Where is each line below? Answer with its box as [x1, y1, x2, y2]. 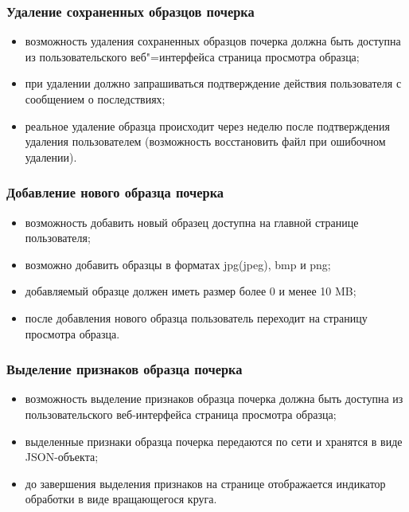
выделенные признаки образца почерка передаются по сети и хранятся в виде [25, 432, 403, 449]
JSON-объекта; [25, 448, 99, 465]
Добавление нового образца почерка [6, 182, 224, 202]
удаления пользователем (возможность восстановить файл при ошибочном [25, 133, 386, 150]
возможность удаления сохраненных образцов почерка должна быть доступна [25, 33, 401, 49]
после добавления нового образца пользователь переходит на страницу [25, 309, 368, 326]
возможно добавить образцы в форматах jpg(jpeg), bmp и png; [25, 256, 331, 272]
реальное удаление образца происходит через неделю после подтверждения [25, 117, 390, 134]
